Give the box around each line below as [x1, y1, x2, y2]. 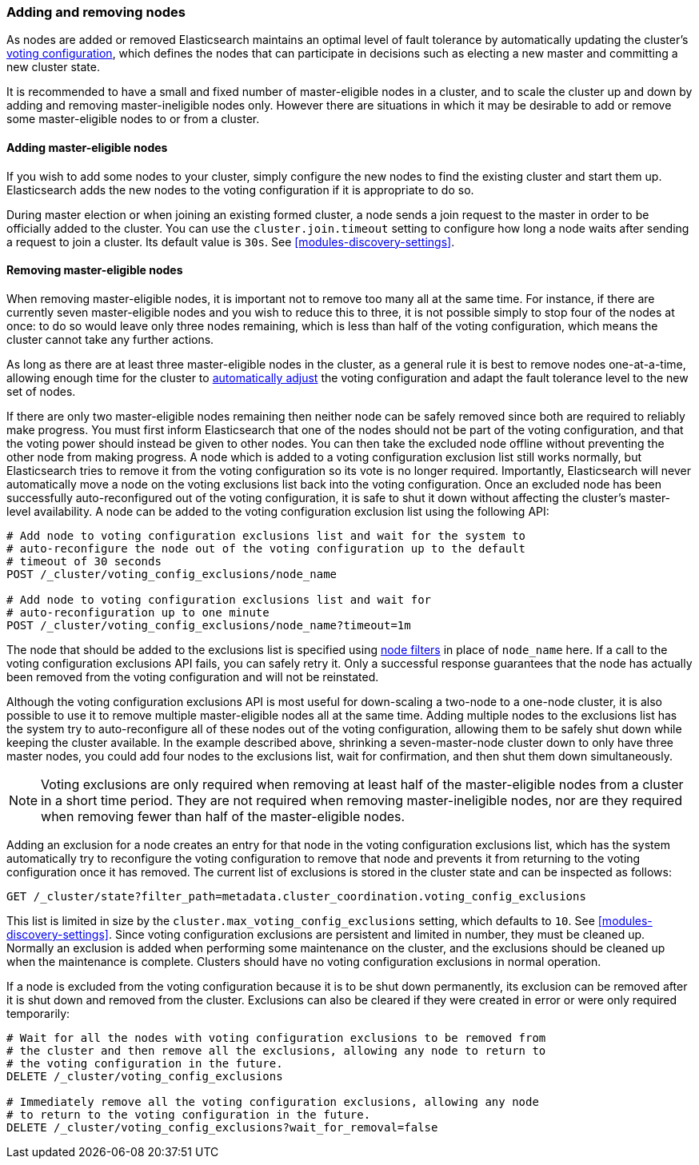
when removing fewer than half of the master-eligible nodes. [41, 808, 405, 824]
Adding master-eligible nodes [6, 140, 168, 154]
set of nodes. [6, 384, 76, 398]
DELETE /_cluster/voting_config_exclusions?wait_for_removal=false [6, 1120, 438, 1134]
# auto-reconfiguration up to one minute [6, 605, 270, 619]
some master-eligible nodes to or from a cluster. [6, 112, 260, 126]
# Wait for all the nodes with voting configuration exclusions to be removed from [6, 1031, 546, 1044]
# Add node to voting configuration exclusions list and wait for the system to [6, 529, 526, 542]
